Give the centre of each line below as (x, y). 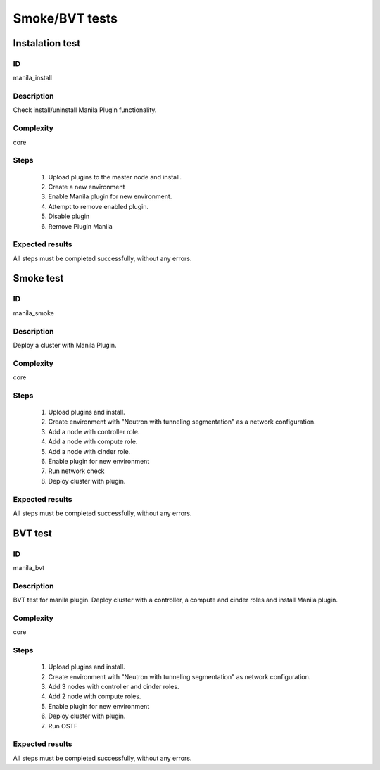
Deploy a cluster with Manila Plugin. (65, 345)
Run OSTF (63, 726)
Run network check (76, 471)
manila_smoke (34, 313)
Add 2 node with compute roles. (95, 696)
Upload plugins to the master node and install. (115, 177)
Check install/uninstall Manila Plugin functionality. (85, 110)
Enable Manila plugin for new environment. (110, 196)
